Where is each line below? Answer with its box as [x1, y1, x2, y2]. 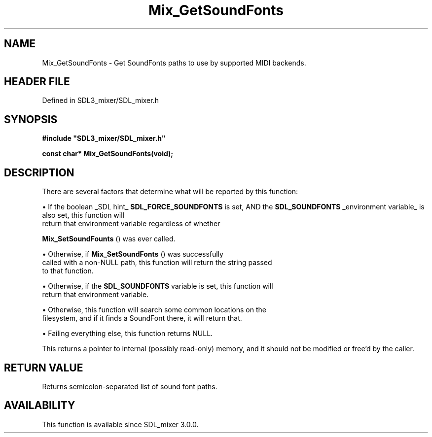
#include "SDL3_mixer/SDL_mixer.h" [42, 134, 166, 143]
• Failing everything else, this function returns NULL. [42, 329, 213, 338]
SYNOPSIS [4, 113, 58, 126]
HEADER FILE [4, 75, 70, 88]
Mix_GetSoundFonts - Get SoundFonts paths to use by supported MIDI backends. [42, 58, 306, 67]
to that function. [42, 267, 94, 275]
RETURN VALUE [4, 361, 83, 374]
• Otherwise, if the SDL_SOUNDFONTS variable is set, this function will [42, 282, 273, 291]
